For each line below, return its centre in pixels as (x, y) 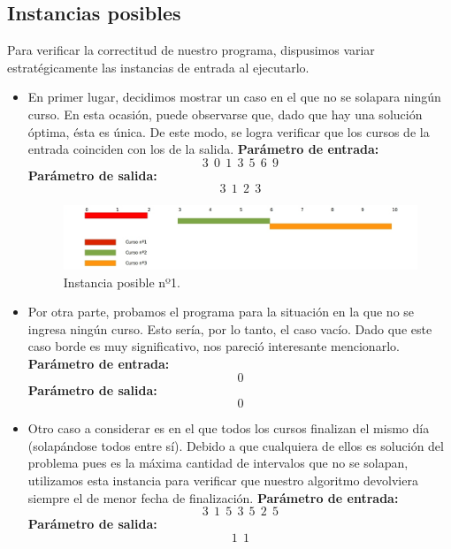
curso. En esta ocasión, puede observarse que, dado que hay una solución (225, 114)
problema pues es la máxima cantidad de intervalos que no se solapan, (218, 463)
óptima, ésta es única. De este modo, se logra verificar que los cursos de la (229, 131)
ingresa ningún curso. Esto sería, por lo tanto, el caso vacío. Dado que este (230, 328)
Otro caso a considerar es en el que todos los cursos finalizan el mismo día (229, 428)
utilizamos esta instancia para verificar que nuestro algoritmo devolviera (223, 480)
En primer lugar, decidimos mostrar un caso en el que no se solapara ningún (234, 97)
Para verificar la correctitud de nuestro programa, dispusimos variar (191, 50)
